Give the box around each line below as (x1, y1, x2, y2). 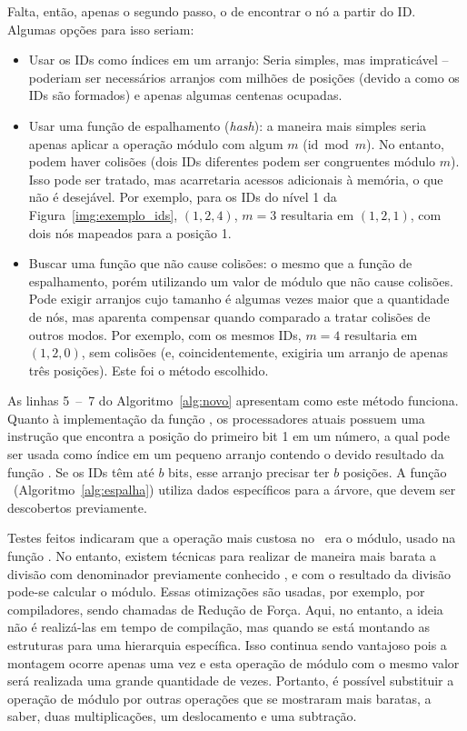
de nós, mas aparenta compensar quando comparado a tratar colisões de (28, 306, 431, 325)
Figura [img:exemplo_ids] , (28, 205, 178, 224)
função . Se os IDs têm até (7, 462, 154, 481)
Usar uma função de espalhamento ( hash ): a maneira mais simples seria (28, 115, 427, 135)
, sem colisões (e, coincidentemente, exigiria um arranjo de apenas (81, 343, 449, 362)
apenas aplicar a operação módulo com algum (28, 134, 283, 153)
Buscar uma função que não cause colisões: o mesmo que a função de (28, 254, 412, 273)
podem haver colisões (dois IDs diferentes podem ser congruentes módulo (28, 152, 436, 171)
